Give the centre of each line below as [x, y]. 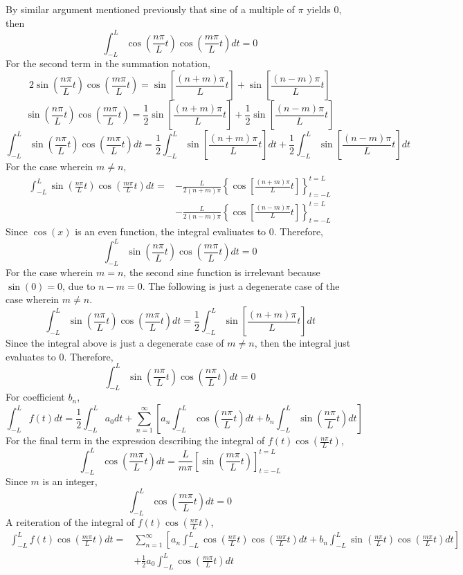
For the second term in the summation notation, [108, 63]
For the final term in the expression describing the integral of [135, 440]
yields [319, 9]
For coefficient [35, 397]
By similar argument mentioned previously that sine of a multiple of [150, 9]
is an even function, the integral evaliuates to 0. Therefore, [199, 231]
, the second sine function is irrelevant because [222, 272]
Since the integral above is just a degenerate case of [115, 343]
